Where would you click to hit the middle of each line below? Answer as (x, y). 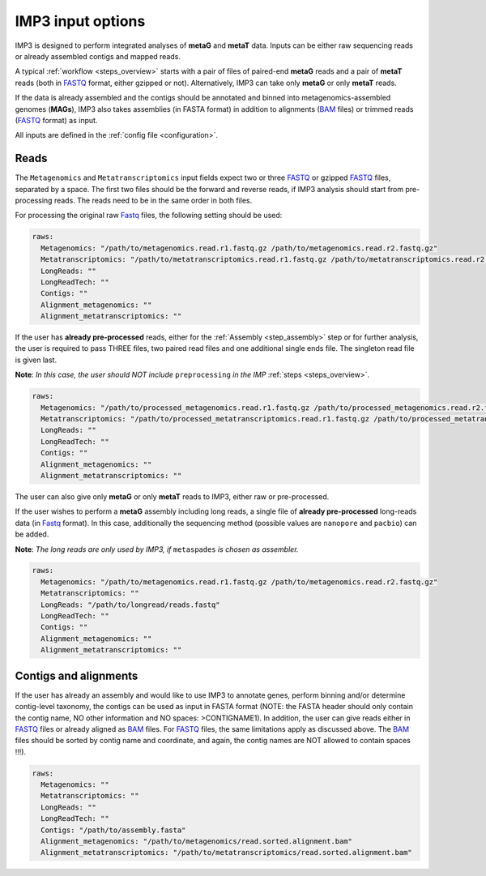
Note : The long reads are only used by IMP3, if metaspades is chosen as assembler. (157, 549)
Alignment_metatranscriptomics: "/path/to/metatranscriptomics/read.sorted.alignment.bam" (226, 852)
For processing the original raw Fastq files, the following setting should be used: (149, 216)
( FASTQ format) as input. (56, 120)
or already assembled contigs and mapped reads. (98, 56)
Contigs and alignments (77, 675)
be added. (32, 534)
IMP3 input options (80, 21)
